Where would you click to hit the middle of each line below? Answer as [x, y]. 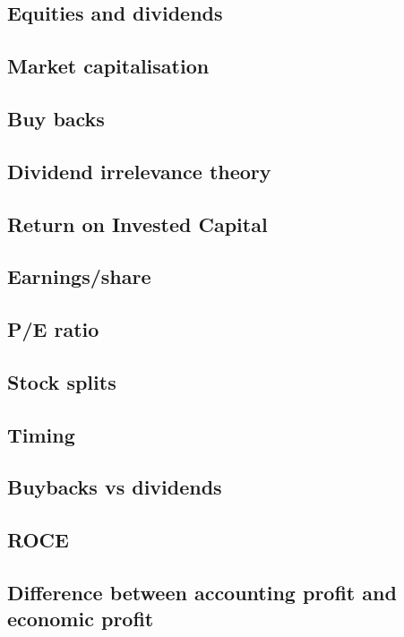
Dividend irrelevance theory [139, 171]
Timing [41, 434]
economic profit [81, 619]
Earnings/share [79, 276]
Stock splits [62, 381]
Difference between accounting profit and [202, 592]
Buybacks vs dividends [115, 487]
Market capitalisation [108, 66]
